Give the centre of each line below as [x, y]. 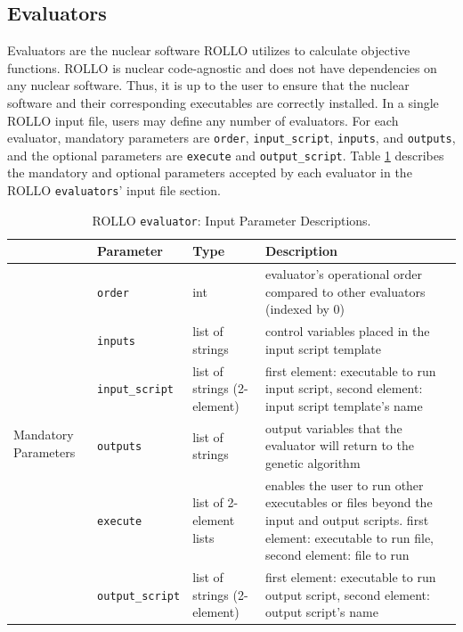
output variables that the [333, 427]
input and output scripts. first [347, 519]
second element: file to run [337, 555]
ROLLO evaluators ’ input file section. [114, 190]
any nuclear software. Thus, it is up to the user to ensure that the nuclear [208, 85]
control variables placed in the [347, 331]
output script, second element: [347, 594]
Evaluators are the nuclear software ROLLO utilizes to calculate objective [209, 50]
